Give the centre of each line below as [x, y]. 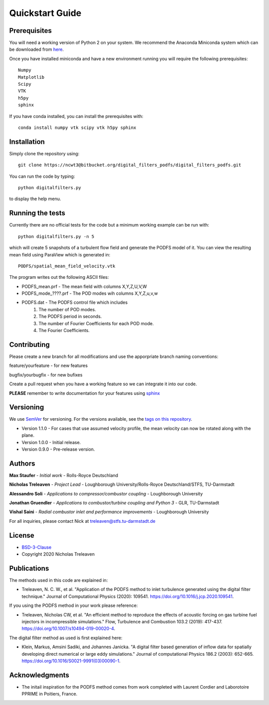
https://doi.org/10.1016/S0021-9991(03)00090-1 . [71, 661]
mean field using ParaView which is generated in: [60, 254]
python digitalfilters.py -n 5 [56, 236]
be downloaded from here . [37, 49]
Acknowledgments [39, 675]
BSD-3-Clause [37, 547]
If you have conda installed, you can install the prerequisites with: [76, 116]
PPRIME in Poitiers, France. [50, 694]
